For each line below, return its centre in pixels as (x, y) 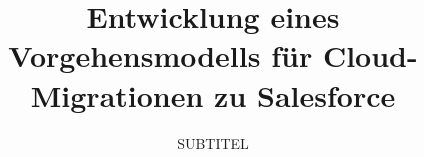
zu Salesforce (305, 94)
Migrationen (117, 94)
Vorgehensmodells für (160, 55)
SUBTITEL (213, 142)
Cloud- (370, 55)
